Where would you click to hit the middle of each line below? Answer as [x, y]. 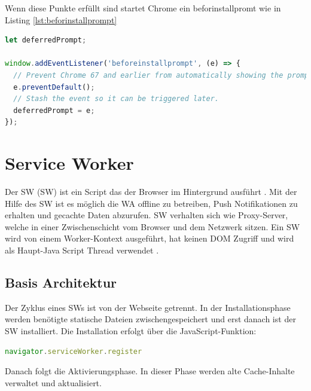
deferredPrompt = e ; [54, 110]
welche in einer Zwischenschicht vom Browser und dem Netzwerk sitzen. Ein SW [153, 226]
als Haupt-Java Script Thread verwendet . [82, 250]
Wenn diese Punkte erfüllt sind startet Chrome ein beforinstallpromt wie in [143, 8]
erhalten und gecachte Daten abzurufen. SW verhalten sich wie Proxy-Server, [147, 215]
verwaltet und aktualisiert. [53, 382]
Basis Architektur [61, 282]
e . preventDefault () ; [54, 87]
